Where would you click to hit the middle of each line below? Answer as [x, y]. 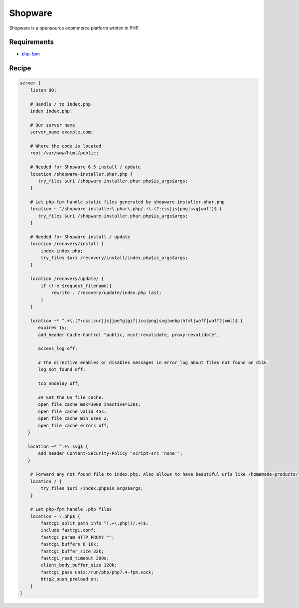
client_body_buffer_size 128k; [79, 565]
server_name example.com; [62, 132]
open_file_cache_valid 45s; [72, 411]
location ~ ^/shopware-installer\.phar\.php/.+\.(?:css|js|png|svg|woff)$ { [126, 209]
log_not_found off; [62, 370]
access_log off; [58, 349]
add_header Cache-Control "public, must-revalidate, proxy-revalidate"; [129, 335]
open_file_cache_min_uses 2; [74, 419]
